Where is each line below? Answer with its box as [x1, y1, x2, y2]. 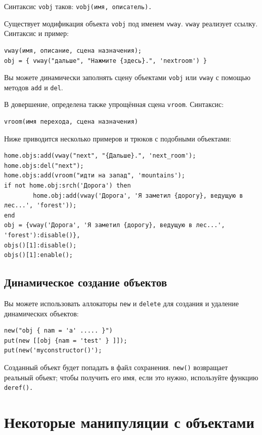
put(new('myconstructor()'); [4, 347, 102, 354]
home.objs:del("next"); [4, 162, 84, 169]
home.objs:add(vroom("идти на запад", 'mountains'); [4, 172, 185, 179]
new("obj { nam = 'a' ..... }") [4, 327, 113, 335]
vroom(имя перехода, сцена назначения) [4, 118, 138, 126]
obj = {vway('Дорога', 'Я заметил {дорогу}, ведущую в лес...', [4, 222, 225, 229]
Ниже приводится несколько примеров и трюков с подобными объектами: [4, 133, 231, 143]
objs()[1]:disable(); [4, 241, 77, 249]
